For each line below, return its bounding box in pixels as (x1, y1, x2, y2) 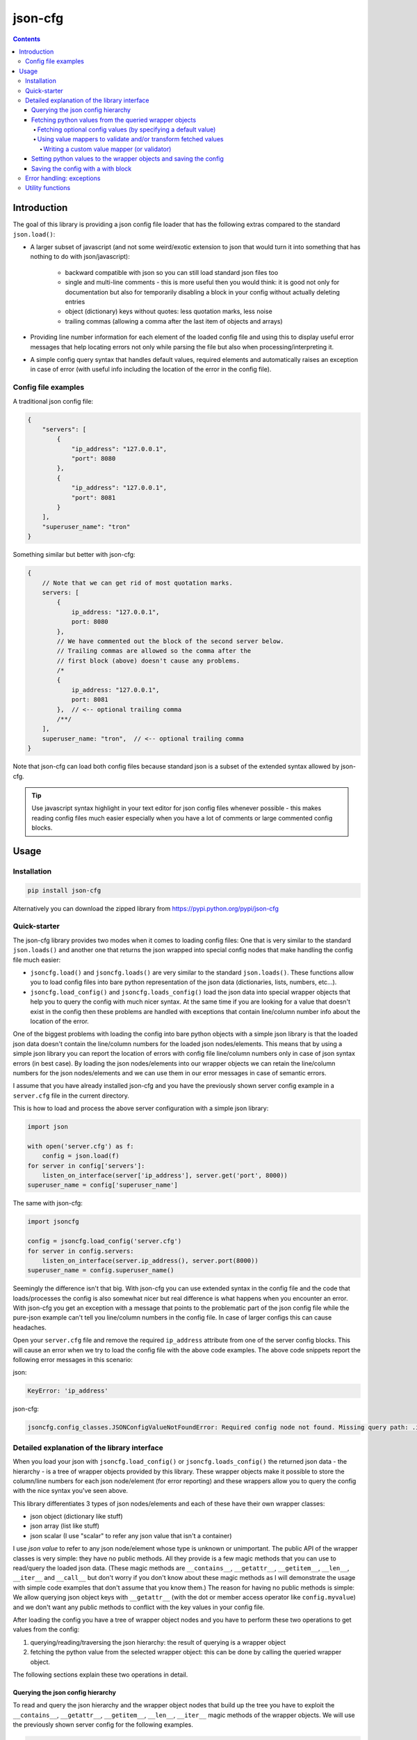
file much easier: (13, 956, 61, 964)
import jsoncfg (27, 1218, 79, 1226)
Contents (13, 35, 41, 43)
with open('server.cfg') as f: (27, 1142, 135, 1150)
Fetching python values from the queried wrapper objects (31, 116, 197, 124)
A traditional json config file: (13, 397, 94, 405)
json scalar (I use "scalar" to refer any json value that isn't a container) (30, 1531, 232, 1540)
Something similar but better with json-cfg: (13, 551, 136, 559)
